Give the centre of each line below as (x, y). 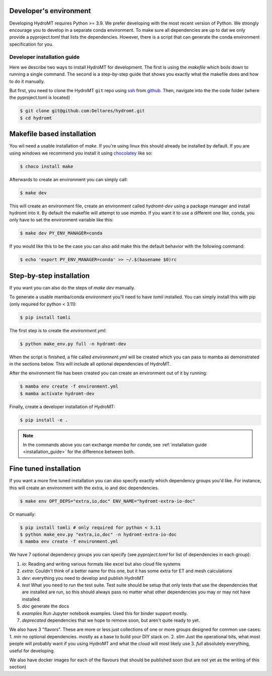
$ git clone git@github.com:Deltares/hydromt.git (82, 111)
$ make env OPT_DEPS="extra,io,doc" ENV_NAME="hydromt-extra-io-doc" (108, 501)
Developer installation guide (45, 57)
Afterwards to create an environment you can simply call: (69, 179)
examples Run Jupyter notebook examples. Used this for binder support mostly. (105, 613)
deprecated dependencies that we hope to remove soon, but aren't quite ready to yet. (111, 620)
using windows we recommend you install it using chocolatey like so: (81, 153)
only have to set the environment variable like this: (61, 220)
